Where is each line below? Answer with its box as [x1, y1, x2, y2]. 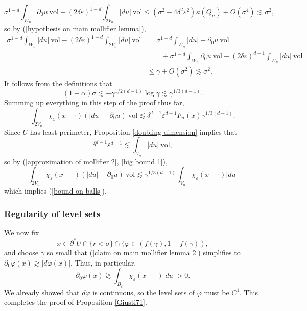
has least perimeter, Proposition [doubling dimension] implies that [30, 126, 237, 137]
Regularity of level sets [4, 207, 101, 220]
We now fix [4, 227, 39, 238]
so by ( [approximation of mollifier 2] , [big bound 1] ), [4, 156, 168, 166]
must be [204, 286, 229, 297]
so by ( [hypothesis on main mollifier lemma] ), [4, 23, 146, 34]
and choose [4, 247, 38, 258]
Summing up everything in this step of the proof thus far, [4, 97, 184, 107]
